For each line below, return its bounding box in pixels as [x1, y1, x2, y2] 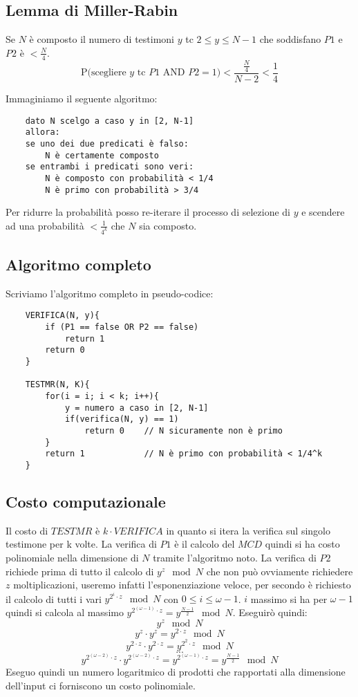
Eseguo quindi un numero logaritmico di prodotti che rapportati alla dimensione [6, 665, 346, 679]
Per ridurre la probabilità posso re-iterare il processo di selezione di [6, 205, 290, 219]
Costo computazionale [6, 491, 166, 512]
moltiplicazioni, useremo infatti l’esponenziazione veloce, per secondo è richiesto [13, 577, 351, 592]
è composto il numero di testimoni [29, 32, 174, 46]
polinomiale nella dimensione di [6, 550, 139, 565]
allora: [25, 127, 60, 138]
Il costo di [6, 523, 48, 537]
